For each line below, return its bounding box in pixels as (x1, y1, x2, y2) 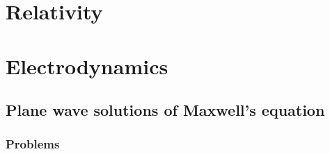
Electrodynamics (6, 51, 168, 80)
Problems (6, 135, 60, 153)
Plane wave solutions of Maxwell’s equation (6, 99, 325, 121)
